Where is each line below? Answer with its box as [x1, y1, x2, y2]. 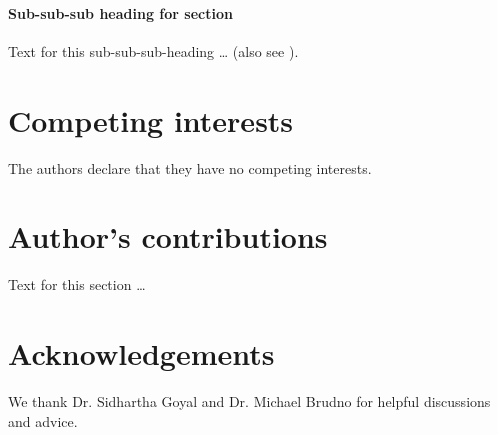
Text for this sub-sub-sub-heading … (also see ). [8, 40, 299, 61]
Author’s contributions [8, 216, 328, 257]
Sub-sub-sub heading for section [8, 2, 233, 23]
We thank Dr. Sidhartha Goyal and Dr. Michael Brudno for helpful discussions [8, 390, 491, 411]
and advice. [8, 410, 78, 431]
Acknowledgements [8, 333, 275, 374]
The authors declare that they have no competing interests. [8, 157, 372, 178]
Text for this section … [8, 274, 146, 295]
